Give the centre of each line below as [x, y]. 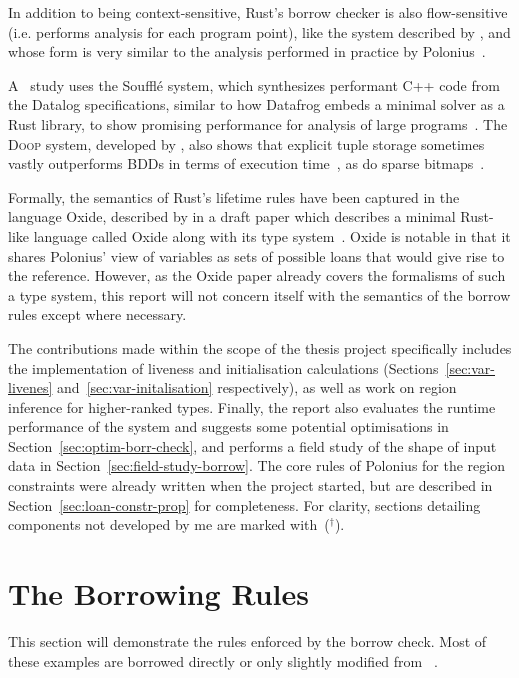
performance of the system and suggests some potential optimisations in [228, 426]
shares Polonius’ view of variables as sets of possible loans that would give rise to [256, 255]
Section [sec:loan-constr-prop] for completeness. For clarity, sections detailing [244, 504]
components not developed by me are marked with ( [169, 524]
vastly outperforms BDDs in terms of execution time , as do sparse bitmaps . [246, 163]
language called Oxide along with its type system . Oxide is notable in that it [272, 235]
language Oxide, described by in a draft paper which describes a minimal [232, 216]
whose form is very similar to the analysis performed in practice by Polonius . [247, 51]
